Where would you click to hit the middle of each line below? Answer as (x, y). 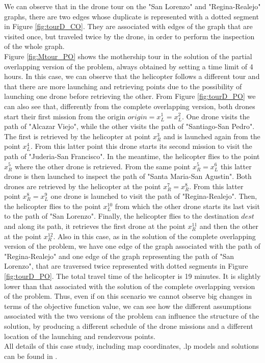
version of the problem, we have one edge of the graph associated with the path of (132, 246)
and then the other (229, 226)
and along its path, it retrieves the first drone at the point (95, 226)
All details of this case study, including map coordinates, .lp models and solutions (132, 346)
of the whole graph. (34, 46)
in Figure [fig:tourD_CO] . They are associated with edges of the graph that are (128, 26)
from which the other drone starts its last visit (187, 206)
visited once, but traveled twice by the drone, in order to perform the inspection (129, 36)
